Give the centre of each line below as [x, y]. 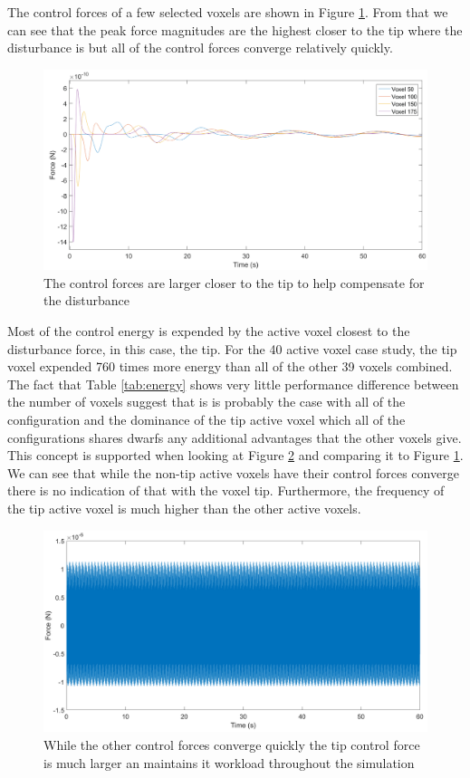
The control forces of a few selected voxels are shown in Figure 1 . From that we [228, 12]
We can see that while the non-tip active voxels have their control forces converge [233, 472]
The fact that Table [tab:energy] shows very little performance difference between [233, 384]
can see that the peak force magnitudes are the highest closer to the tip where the [235, 29]
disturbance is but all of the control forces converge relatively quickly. [200, 48]
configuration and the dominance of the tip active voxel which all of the [206, 420]
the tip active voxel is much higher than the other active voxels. [184, 509]
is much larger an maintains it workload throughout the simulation [229, 762]
